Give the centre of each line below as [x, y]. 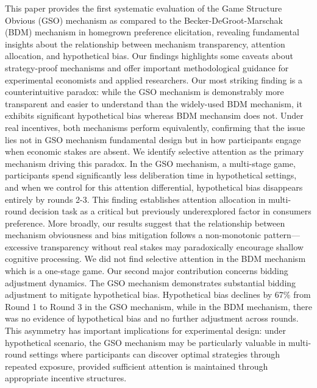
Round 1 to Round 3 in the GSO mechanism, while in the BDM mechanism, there [158, 306]
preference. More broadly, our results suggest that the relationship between [145, 223]
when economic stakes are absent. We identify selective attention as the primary [155, 151]
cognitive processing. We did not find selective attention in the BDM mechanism [155, 259]
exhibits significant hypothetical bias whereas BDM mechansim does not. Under [154, 115]
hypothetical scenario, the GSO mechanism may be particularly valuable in [145, 342]
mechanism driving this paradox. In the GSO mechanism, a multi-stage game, [150, 163]
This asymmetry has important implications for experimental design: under [146, 330]
